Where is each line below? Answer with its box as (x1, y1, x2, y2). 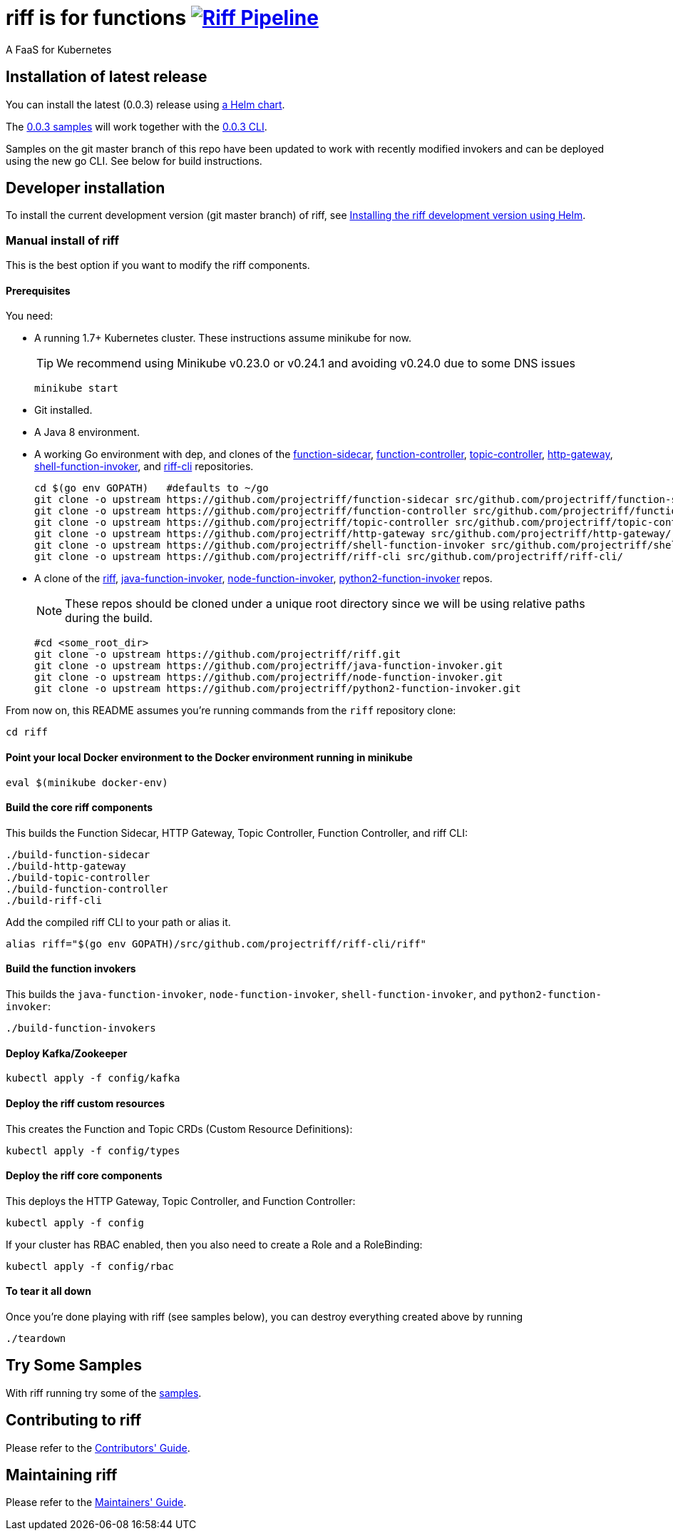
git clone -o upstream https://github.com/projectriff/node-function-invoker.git (34, 671, 503, 683)
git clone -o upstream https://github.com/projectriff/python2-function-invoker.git (34, 683, 521, 695)
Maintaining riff (6, 1466, 118, 1485)
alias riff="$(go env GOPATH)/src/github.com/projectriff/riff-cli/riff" (6, 937, 427, 950)
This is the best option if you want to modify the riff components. (6, 259, 310, 272)
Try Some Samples (6, 1356, 142, 1375)
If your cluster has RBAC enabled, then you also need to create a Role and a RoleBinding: (6, 1238, 423, 1251)
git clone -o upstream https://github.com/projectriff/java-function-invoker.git (34, 660, 503, 672)
